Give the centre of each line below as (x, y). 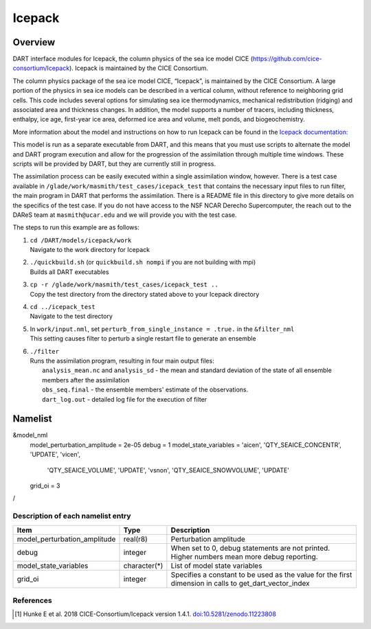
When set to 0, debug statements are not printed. (250, 548)
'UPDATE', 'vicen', (55, 455)
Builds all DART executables (69, 272)
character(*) (143, 565)
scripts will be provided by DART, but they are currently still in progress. (114, 163)
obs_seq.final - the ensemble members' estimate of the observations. (145, 390)
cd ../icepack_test (63, 307)
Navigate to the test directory (71, 317)
